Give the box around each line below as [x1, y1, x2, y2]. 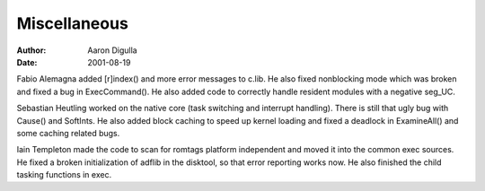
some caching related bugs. [16, 127, 120, 138]
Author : [16, 45, 47, 56]
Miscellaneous [16, 13, 129, 33]
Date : [16, 56, 38, 67]
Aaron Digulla [87, 45, 138, 56]
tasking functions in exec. [16, 169, 112, 180]
